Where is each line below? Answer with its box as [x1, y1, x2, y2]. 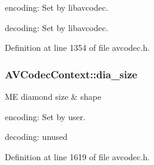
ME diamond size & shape [5, 90, 101, 102]
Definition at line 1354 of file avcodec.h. [5, 41, 150, 54]
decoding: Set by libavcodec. [5, 21, 109, 33]
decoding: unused [5, 130, 68, 143]
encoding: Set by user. [5, 110, 86, 123]
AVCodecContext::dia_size [5, 66, 137, 81]
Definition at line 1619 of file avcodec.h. [5, 150, 150, 163]
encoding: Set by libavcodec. [5, 1, 109, 13]
